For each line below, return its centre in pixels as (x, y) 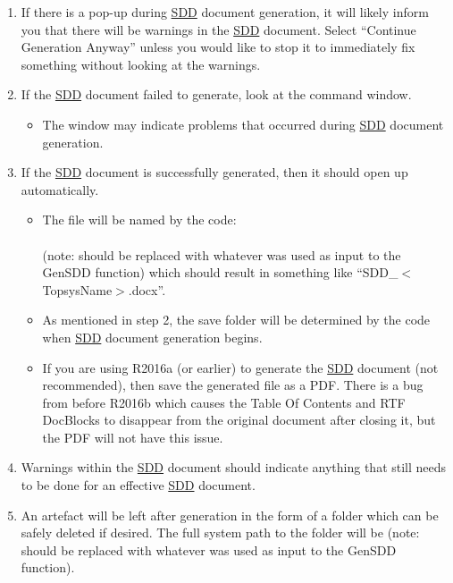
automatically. (60, 189)
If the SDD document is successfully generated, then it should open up (214, 172)
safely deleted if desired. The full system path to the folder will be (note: (220, 532)
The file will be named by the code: (139, 220)
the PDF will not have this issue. (133, 437)
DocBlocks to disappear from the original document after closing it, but (239, 420)
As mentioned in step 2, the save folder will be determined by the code (236, 320)
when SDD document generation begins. (152, 337)
